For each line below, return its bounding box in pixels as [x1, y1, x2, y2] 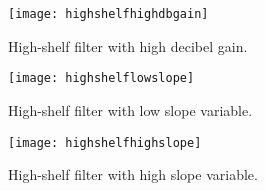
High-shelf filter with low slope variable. [8, 99, 253, 120]
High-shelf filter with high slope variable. [8, 164, 258, 185]
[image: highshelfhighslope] [8, 135, 202, 150]
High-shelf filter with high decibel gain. [8, 35, 248, 56]
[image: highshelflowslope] [8, 71, 195, 86]
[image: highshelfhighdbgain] [8, 7, 209, 21]
